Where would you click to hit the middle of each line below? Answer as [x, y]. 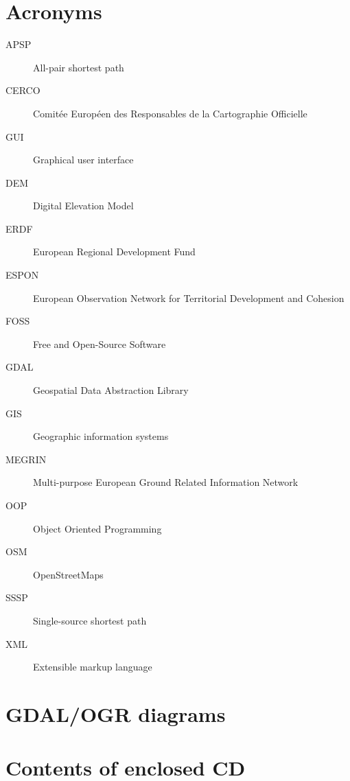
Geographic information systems [101, 436]
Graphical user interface [83, 160]
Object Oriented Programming [97, 528]
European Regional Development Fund [114, 252]
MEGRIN [26, 459]
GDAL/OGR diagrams [116, 713]
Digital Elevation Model [83, 206]
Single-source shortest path [90, 620]
